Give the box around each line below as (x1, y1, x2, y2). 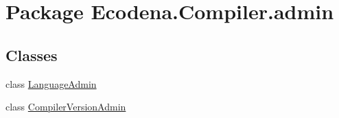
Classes (5, 44, 58, 65)
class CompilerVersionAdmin (5, 99, 126, 114)
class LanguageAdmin (5, 76, 97, 91)
